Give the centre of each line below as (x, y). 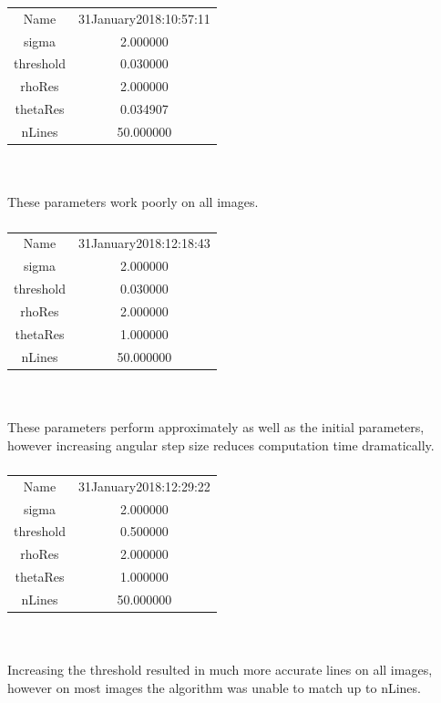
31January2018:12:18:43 (144, 243)
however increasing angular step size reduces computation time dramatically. (221, 445)
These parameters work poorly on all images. (133, 202)
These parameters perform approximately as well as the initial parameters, (216, 426)
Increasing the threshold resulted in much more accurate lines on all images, (220, 670)
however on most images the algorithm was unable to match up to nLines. (214, 687)
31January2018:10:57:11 (144, 18)
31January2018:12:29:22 (144, 486)
